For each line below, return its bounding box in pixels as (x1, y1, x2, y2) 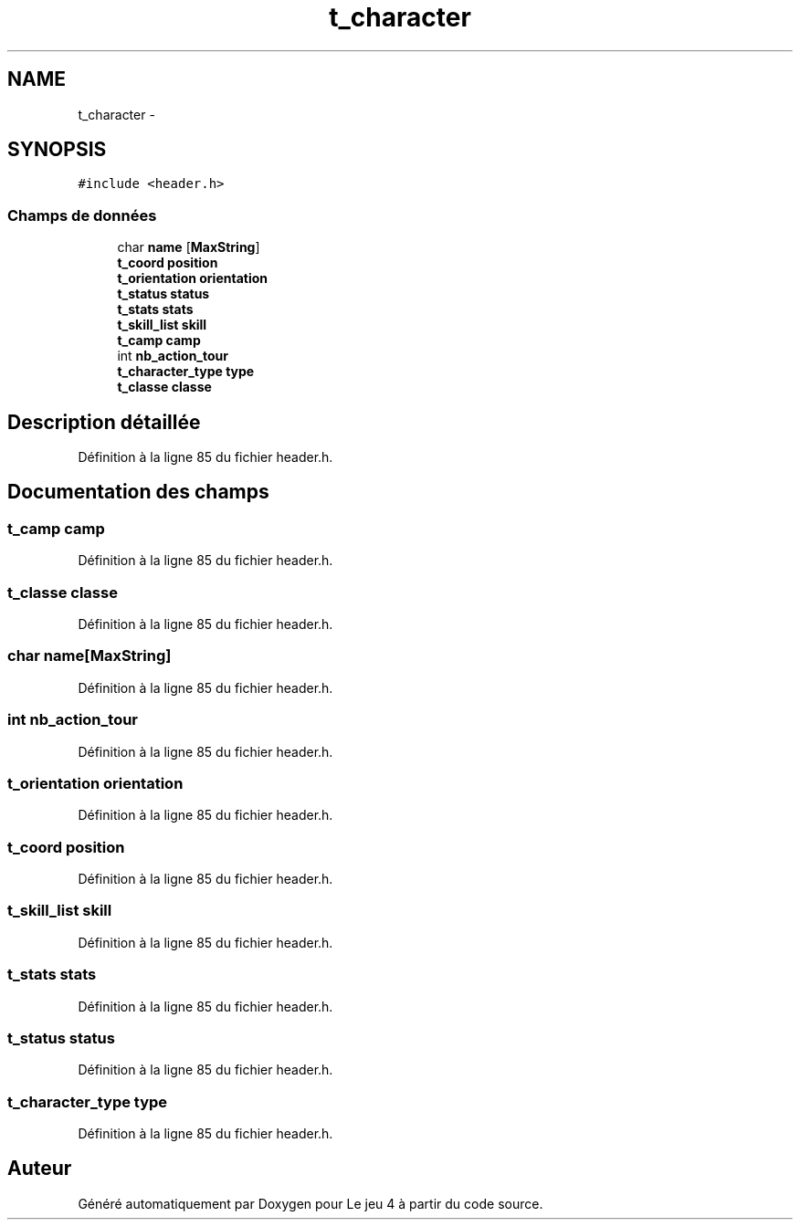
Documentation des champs (7, 480, 269, 504)
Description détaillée (7, 410, 201, 434)
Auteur (7, 1157, 72, 1180)
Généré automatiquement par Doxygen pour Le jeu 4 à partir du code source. (78, 1195, 543, 1211)
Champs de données (7, 205, 157, 225)
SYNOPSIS (7, 138, 107, 162)
